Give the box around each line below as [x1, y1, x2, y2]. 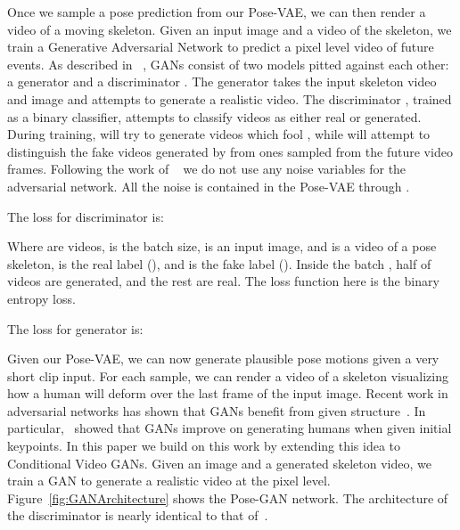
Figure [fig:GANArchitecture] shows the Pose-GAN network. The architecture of [7, 488, 448, 507]
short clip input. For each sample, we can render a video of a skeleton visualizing [7, 366, 448, 385]
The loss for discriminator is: [7, 207, 164, 225]
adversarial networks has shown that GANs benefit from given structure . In [7, 401, 426, 420]
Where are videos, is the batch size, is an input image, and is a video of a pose [7, 237, 437, 256]
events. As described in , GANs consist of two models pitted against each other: [7, 54, 449, 73]
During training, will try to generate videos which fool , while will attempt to [7, 125, 431, 143]
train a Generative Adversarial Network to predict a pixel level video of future [7, 37, 434, 56]
